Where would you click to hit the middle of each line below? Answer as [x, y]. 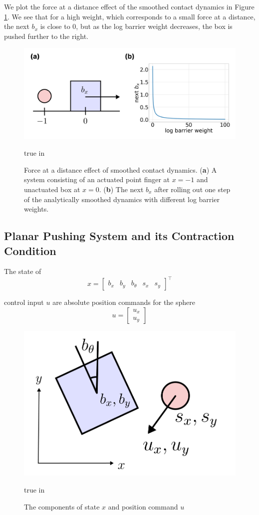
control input [24, 302]
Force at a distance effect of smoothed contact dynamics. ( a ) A [121, 169]
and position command [143, 506]
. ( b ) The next [121, 189]
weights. [36, 209]
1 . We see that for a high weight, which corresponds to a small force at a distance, [130, 16]
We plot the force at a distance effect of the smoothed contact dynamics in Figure [129, 6]
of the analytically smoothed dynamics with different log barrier [122, 199]
